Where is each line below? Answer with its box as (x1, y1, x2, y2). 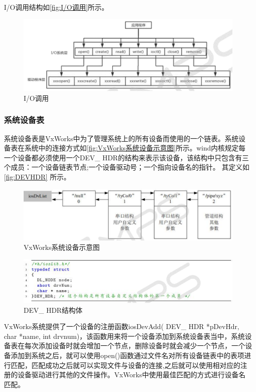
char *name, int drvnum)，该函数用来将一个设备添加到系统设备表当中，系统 (4, 331, 245, 341)
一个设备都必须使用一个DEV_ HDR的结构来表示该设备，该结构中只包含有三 (4, 152, 249, 162)
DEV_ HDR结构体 (24, 304, 83, 315)
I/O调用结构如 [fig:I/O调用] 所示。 (4, 2, 109, 12)
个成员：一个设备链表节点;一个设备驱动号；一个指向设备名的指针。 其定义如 (4, 162, 250, 172)
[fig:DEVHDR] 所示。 (4, 171, 71, 181)
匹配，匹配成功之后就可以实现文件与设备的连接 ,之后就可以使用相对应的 (10, 360, 240, 370)
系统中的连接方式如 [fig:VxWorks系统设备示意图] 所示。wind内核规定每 (24, 143, 246, 153)
